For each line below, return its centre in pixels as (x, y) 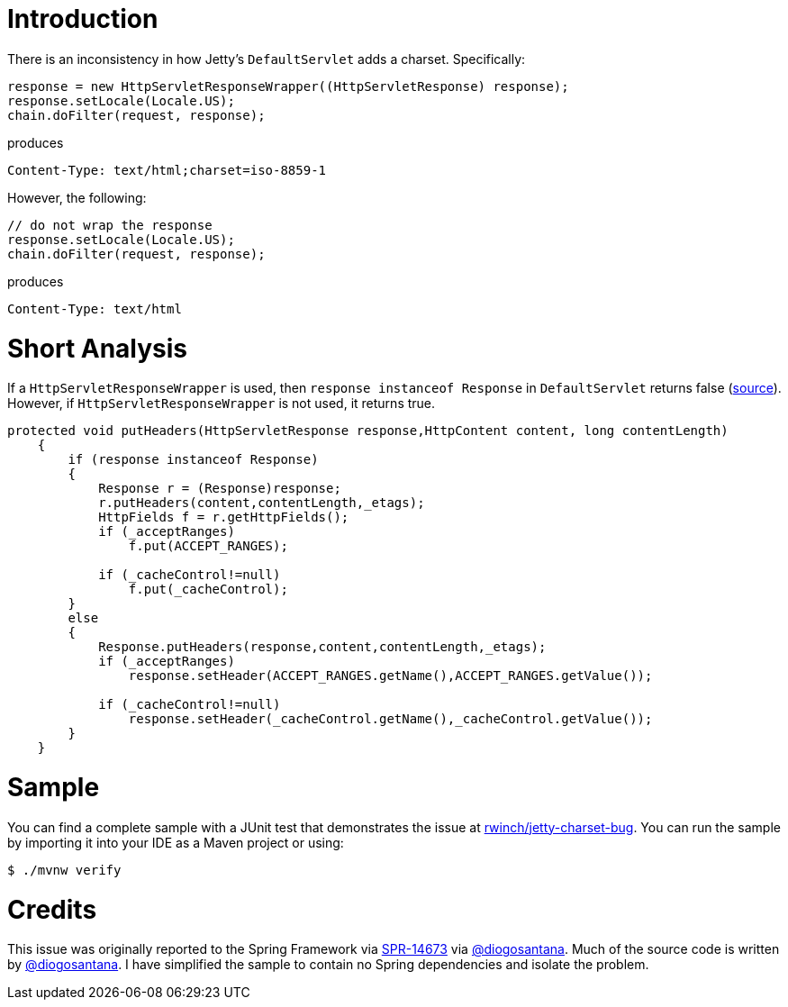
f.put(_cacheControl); (208, 590)
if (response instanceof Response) (193, 460)
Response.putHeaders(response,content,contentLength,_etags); (322, 647)
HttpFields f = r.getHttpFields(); (224, 517)
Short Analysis (98, 348)
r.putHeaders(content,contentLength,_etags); (262, 503)
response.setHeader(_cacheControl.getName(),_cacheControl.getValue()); (390, 719)
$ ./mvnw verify (64, 870)
